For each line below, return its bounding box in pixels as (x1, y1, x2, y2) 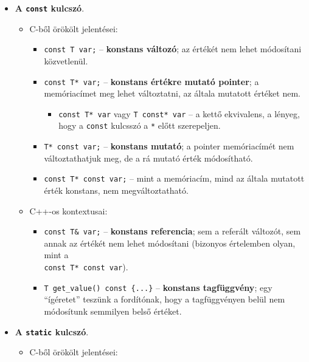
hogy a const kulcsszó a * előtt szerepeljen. (58, 119, 221, 132)
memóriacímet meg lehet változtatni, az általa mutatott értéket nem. (44, 87, 300, 100)
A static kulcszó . (15, 325, 89, 338)
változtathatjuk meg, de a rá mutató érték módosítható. (44, 151, 253, 164)
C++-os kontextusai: (29, 204, 108, 217)
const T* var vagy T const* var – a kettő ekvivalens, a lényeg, (58, 107, 300, 120)
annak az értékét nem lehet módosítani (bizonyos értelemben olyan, (44, 236, 296, 249)
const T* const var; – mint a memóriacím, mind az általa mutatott (44, 172, 305, 185)
